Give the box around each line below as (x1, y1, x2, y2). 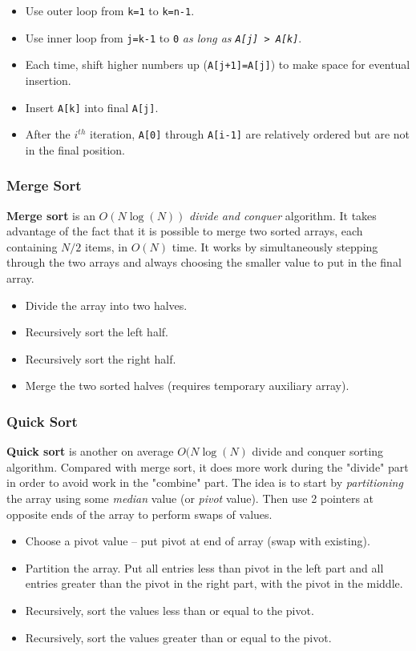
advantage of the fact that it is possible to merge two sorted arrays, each (6, 223, 363, 239)
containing (6, 238, 58, 255)
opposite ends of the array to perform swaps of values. (6, 505, 273, 522)
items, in (84, 238, 127, 255)
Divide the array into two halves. (25, 296, 188, 313)
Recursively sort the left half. (25, 323, 168, 340)
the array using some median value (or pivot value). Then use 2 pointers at (6, 490, 374, 507)
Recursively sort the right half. (25, 350, 176, 367)
